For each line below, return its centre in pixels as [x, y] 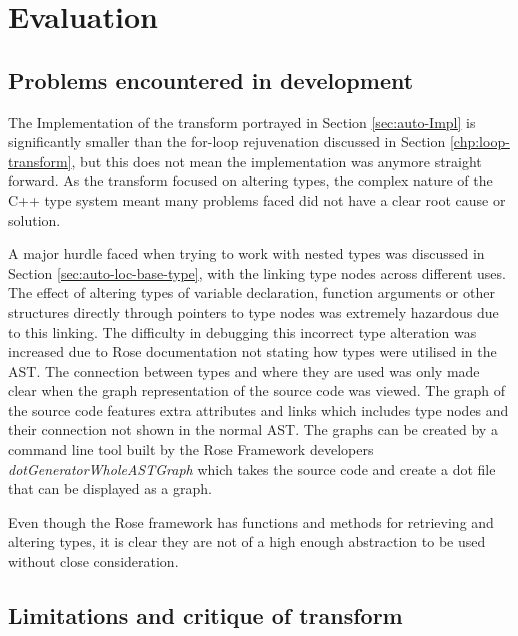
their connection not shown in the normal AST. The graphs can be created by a [253, 429]
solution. [34, 219]
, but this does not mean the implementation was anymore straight [276, 160]
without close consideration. [93, 561]
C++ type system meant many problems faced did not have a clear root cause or [257, 199]
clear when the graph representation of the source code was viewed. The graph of [257, 390]
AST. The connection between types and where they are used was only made [244, 370]
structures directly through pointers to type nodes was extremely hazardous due [253, 311]
